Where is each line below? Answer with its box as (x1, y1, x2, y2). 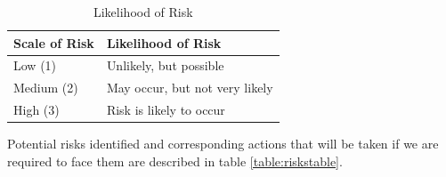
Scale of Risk (13, 33, 94, 52)
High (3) (13, 101, 60, 119)
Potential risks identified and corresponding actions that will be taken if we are (7, 134, 439, 153)
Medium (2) (13, 78, 78, 97)
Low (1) (13, 56, 57, 75)
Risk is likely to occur (106, 101, 225, 119)
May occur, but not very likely (106, 78, 273, 97)
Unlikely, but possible (106, 56, 224, 75)
